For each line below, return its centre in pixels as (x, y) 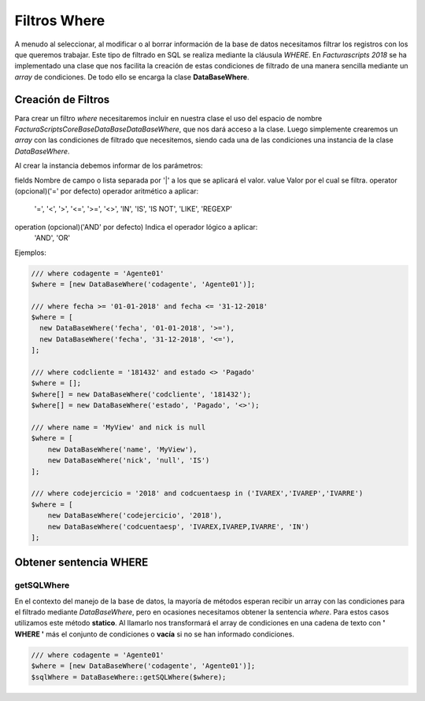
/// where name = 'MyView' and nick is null (118, 427)
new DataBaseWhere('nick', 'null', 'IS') (129, 461)
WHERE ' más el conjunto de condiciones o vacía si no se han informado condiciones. (154, 634)
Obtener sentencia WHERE (81, 563)
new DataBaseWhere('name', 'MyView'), (122, 449)
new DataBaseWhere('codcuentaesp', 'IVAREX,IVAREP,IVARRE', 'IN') (179, 526)
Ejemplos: (31, 253)
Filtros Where (60, 20)
